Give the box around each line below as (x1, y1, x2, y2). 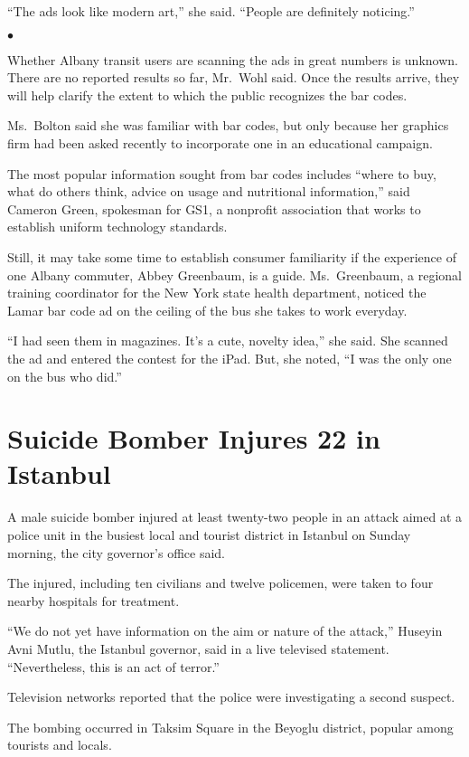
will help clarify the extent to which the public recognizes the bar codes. (7, 85, 408, 104)
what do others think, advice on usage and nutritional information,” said (7, 182, 410, 201)
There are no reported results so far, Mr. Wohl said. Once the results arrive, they (7, 68, 460, 87)
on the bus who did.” (7, 366, 122, 385)
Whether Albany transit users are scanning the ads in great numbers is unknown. (7, 50, 458, 69)
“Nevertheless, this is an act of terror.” (7, 657, 220, 676)
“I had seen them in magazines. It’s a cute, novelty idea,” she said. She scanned (7, 331, 448, 350)
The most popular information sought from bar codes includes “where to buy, (7, 164, 436, 183)
